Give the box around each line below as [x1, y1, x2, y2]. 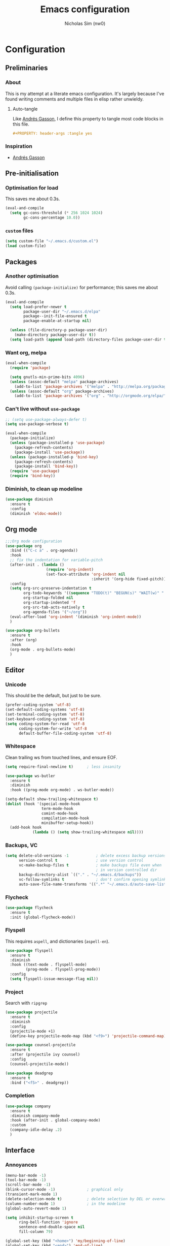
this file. [12, 121, 29, 127]
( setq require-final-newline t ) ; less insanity [5, 764, 121, 769]
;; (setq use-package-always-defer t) [5, 417, 87, 422]
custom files [5, 227, 34, 234]
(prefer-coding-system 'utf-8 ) [5, 702, 71, 707]
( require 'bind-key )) [10, 474, 56, 479]
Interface [5, 1146, 35, 1155]
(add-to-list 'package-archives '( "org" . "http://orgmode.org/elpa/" [14, 393, 166, 398]
